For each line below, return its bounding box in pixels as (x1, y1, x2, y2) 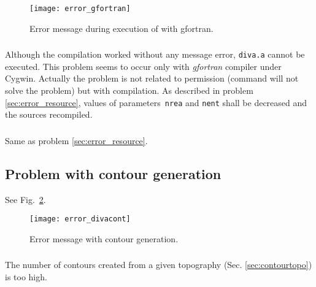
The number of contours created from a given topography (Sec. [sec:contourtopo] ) (5, 258, 312, 271)
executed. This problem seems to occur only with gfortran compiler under (5, 59, 282, 72)
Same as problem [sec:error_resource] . (5, 134, 148, 147)
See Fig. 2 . (5, 193, 46, 205)
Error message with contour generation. (29, 232, 179, 245)
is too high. (5, 270, 47, 283)
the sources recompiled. (5, 108, 93, 121)
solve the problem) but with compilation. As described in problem (5, 84, 253, 97)
